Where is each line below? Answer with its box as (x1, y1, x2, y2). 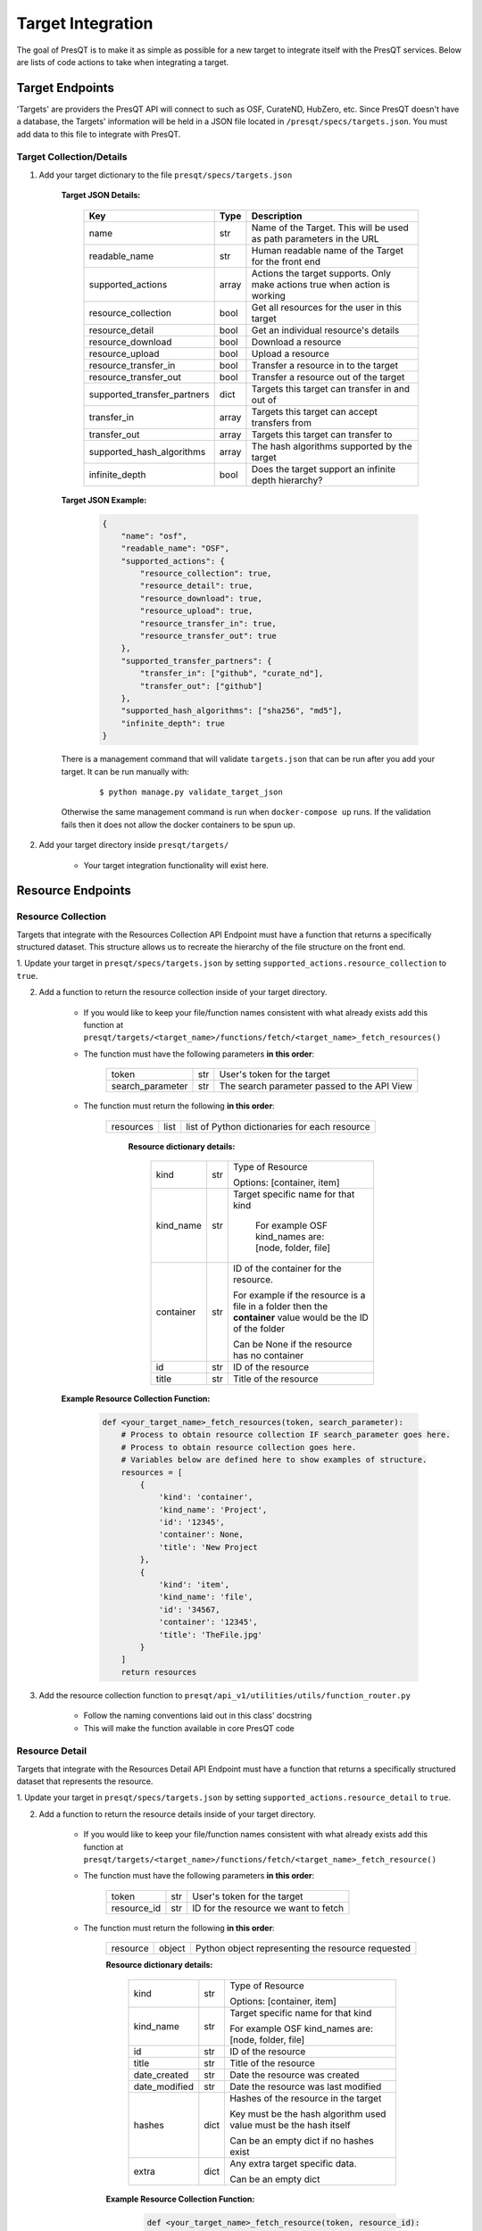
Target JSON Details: (61, 190, 141, 201)
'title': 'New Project (158, 1542, 258, 1552)
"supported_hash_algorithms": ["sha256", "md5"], (120, 706, 343, 716)
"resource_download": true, (139, 593, 263, 603)
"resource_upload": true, (139, 606, 253, 616)
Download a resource (251, 336, 342, 348)
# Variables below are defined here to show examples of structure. (120, 1455, 428, 1465)
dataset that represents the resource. (16, 1776, 154, 1787)
